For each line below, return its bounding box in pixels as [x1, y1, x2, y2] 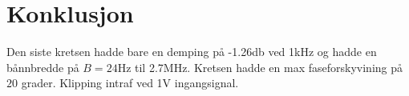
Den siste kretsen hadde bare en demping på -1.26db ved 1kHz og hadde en [6, 43, 377, 60]
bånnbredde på [6, 58, 79, 75]
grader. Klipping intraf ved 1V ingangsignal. [21, 74, 239, 91]
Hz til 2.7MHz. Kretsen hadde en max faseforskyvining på [117, 58, 403, 75]
